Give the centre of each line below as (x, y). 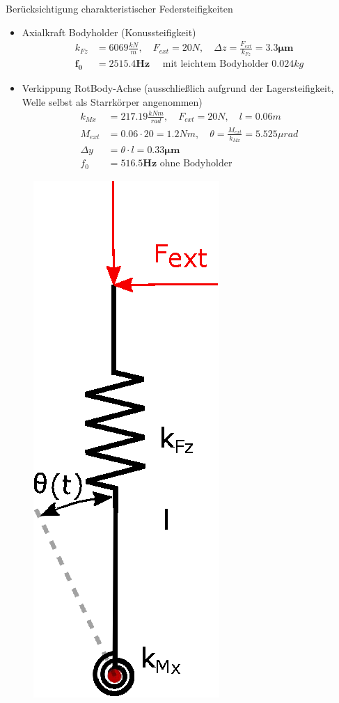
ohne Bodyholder (196, 164)
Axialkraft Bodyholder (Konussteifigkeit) (109, 32)
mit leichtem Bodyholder (215, 64)
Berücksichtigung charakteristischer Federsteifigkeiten (119, 8)
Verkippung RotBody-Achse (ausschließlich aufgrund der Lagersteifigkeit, (178, 88)
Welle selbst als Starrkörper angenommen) (112, 101)
